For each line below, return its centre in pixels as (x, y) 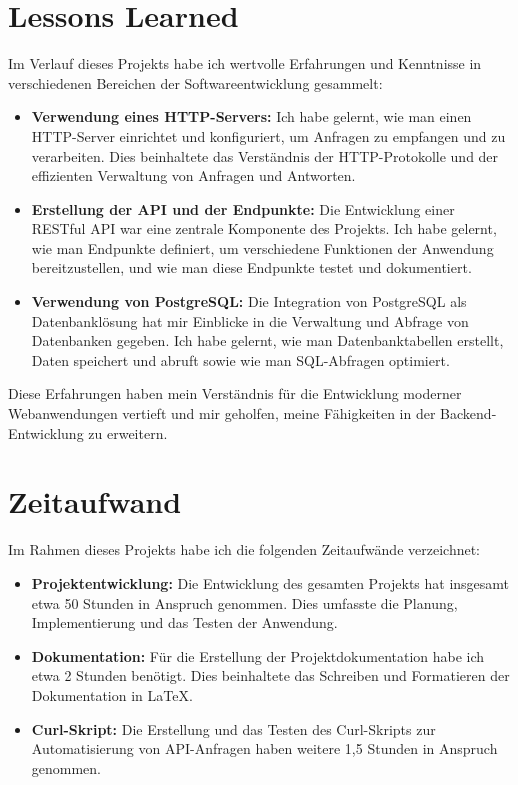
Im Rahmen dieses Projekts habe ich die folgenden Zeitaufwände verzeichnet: (244, 549)
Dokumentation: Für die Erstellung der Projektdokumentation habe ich (258, 655)
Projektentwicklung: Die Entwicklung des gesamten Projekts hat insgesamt (270, 582)
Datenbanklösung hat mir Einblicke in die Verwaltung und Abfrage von (250, 320)
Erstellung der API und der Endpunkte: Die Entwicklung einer (243, 208)
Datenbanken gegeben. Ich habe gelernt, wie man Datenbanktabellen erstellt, (267, 340)
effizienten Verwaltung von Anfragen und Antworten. (193, 175)
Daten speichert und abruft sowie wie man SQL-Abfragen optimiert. (240, 359)
